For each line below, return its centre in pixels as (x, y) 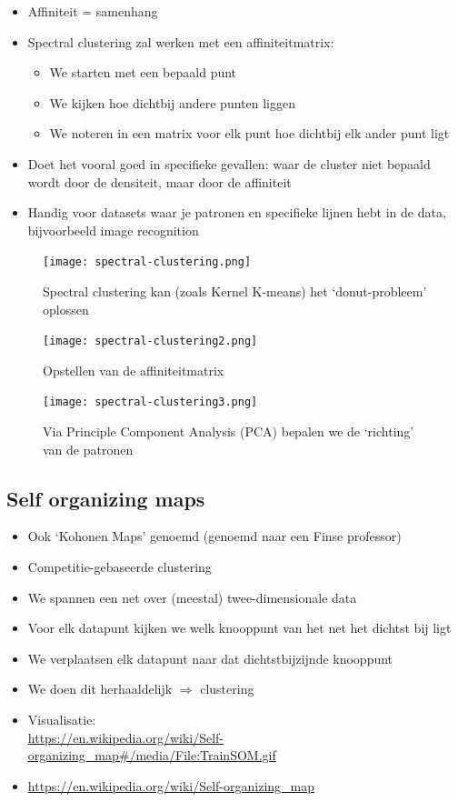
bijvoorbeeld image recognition (113, 230)
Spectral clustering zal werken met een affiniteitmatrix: (181, 41)
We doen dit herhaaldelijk (100, 689)
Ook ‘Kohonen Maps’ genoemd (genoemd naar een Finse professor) (214, 536)
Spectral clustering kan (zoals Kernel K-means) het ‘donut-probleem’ (235, 291)
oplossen (66, 309)
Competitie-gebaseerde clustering (119, 567)
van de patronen (88, 449)
